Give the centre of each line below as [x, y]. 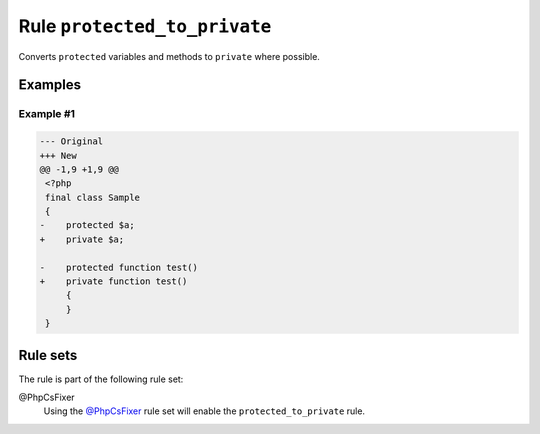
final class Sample [92, 197]
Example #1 [46, 114]
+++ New [58, 155]
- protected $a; [87, 225]
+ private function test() [113, 281]
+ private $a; [82, 239]
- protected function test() [119, 267]
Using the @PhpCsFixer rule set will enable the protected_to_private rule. [204, 411]
